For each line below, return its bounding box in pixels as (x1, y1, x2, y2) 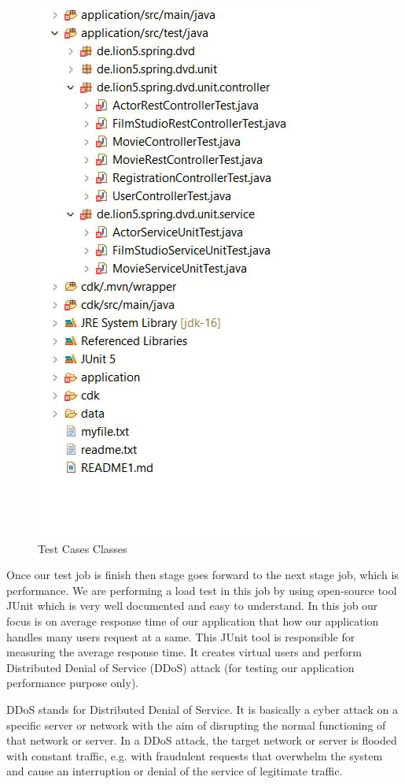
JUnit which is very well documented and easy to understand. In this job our (6, 597, 378, 614)
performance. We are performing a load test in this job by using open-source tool (6, 581, 397, 598)
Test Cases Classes (38, 540, 127, 556)
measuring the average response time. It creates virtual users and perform (6, 644, 362, 660)
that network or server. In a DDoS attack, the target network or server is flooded (6, 732, 397, 749)
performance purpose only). (6, 674, 139, 691)
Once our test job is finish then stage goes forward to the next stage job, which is (6, 567, 399, 583)
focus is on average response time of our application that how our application (6, 612, 379, 629)
